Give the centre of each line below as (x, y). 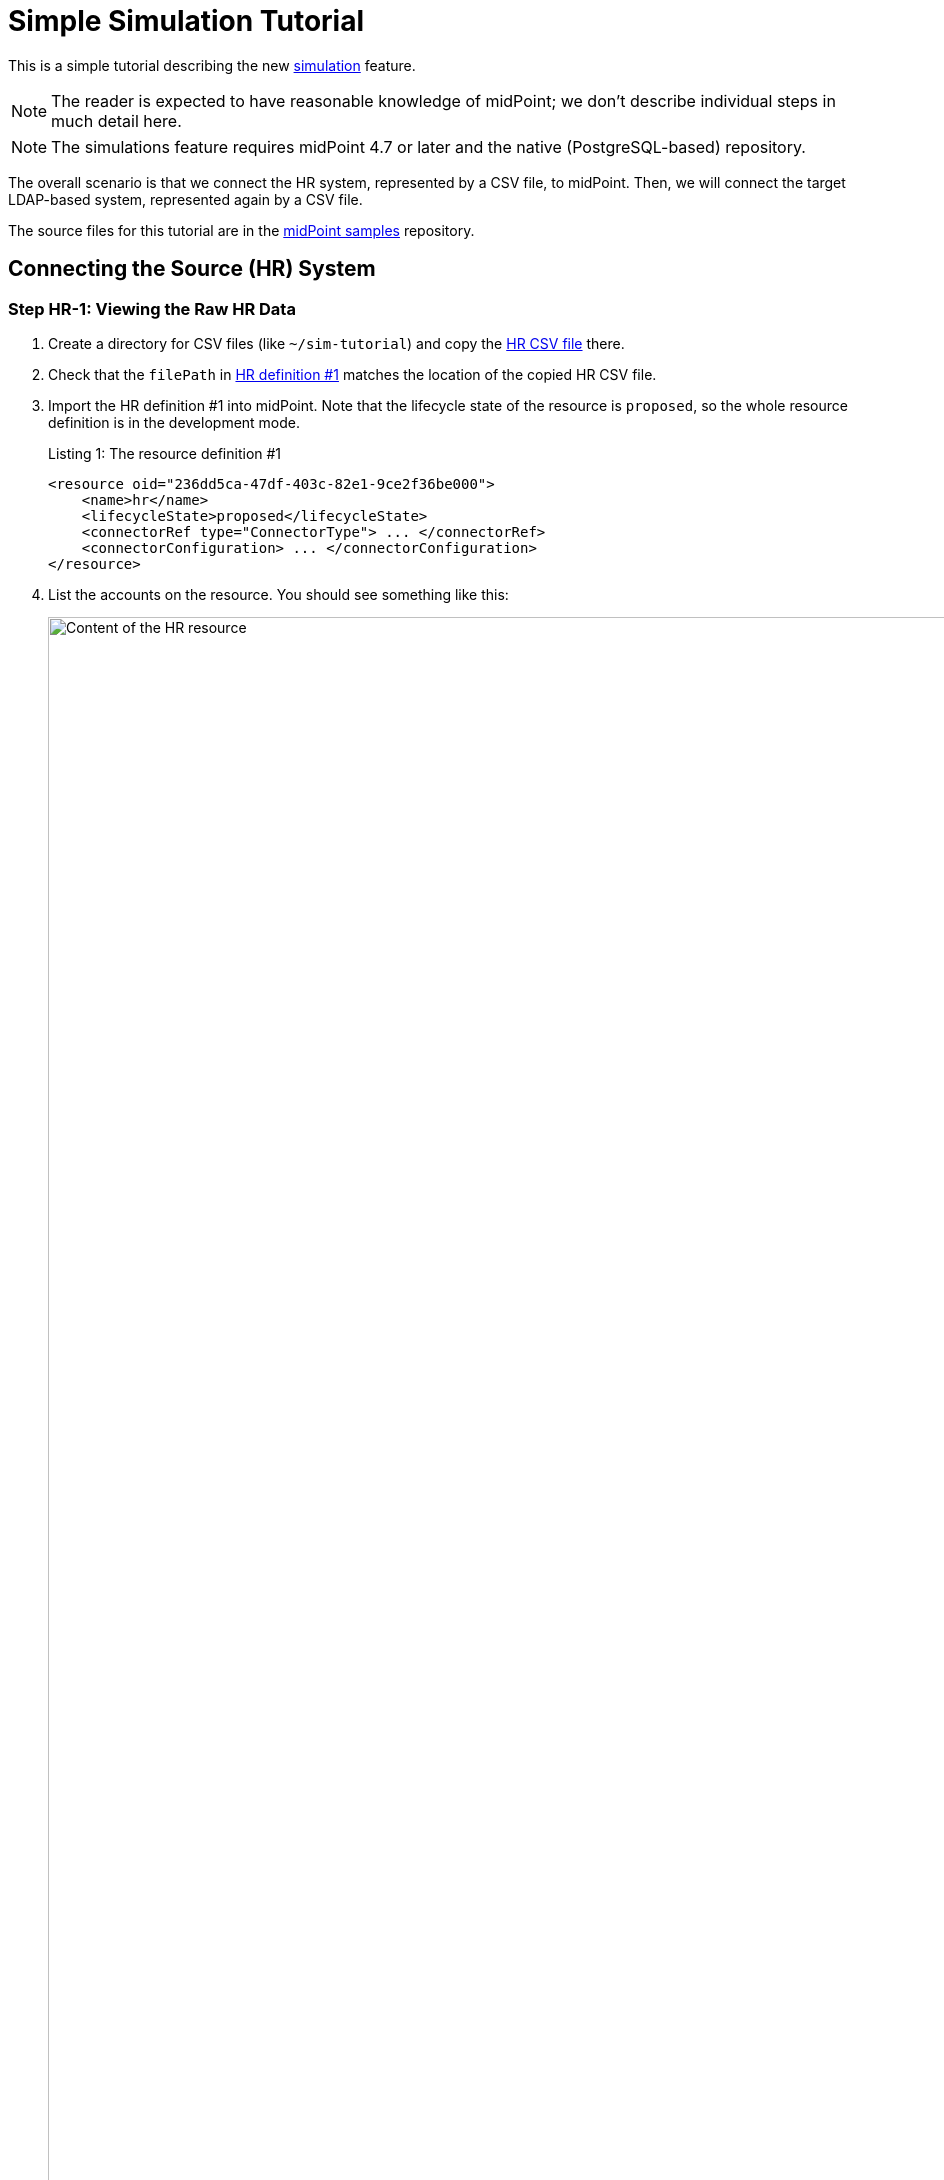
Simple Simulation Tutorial (186, 21)
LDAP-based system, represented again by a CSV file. (185, 199)
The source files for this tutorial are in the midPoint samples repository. (241, 230)
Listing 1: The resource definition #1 (165, 453)
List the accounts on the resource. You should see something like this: (278, 594)
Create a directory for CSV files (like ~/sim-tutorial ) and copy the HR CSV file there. (336, 343)
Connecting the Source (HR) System (192, 269)
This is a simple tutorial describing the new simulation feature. (212, 65)
